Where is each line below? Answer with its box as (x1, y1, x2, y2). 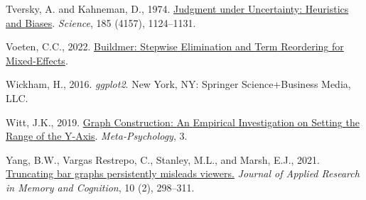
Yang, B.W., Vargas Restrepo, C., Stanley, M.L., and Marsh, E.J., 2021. (6, 152, 320, 167)
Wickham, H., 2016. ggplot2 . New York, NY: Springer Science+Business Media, (6, 77, 351, 91)
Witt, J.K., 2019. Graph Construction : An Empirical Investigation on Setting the (6, 114, 360, 129)
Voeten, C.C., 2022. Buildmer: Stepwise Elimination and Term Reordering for (6, 39, 344, 54)
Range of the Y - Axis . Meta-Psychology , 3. (6, 128, 188, 143)
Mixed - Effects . (6, 52, 68, 67)
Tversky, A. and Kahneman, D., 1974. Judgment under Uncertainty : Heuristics (6, 1, 349, 16)
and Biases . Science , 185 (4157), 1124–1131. (6, 15, 196, 30)
